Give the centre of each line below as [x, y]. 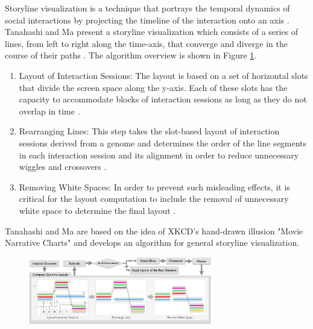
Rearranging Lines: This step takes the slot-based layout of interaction [149, 131]
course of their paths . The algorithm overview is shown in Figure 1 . [131, 55]
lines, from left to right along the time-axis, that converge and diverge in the [146, 43]
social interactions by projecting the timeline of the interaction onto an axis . [147, 20]
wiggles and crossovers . [63, 167]
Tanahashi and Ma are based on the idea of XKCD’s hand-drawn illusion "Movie [154, 230]
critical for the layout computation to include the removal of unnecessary [154, 199]
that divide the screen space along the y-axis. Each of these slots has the [153, 87]
